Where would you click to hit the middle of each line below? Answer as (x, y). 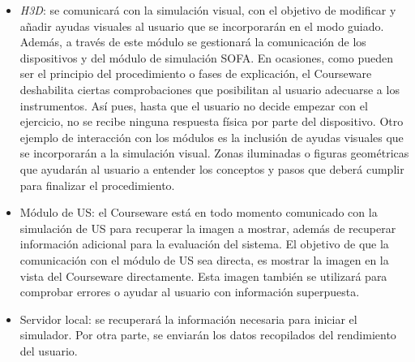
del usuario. (49, 350)
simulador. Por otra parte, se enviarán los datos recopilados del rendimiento (208, 335)
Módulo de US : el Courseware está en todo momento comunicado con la (199, 212)
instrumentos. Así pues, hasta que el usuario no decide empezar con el (194, 105)
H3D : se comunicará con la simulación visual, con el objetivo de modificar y (208, 10)
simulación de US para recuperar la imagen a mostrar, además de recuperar (208, 228)
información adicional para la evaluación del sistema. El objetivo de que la (204, 244)
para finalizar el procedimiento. (97, 185)
